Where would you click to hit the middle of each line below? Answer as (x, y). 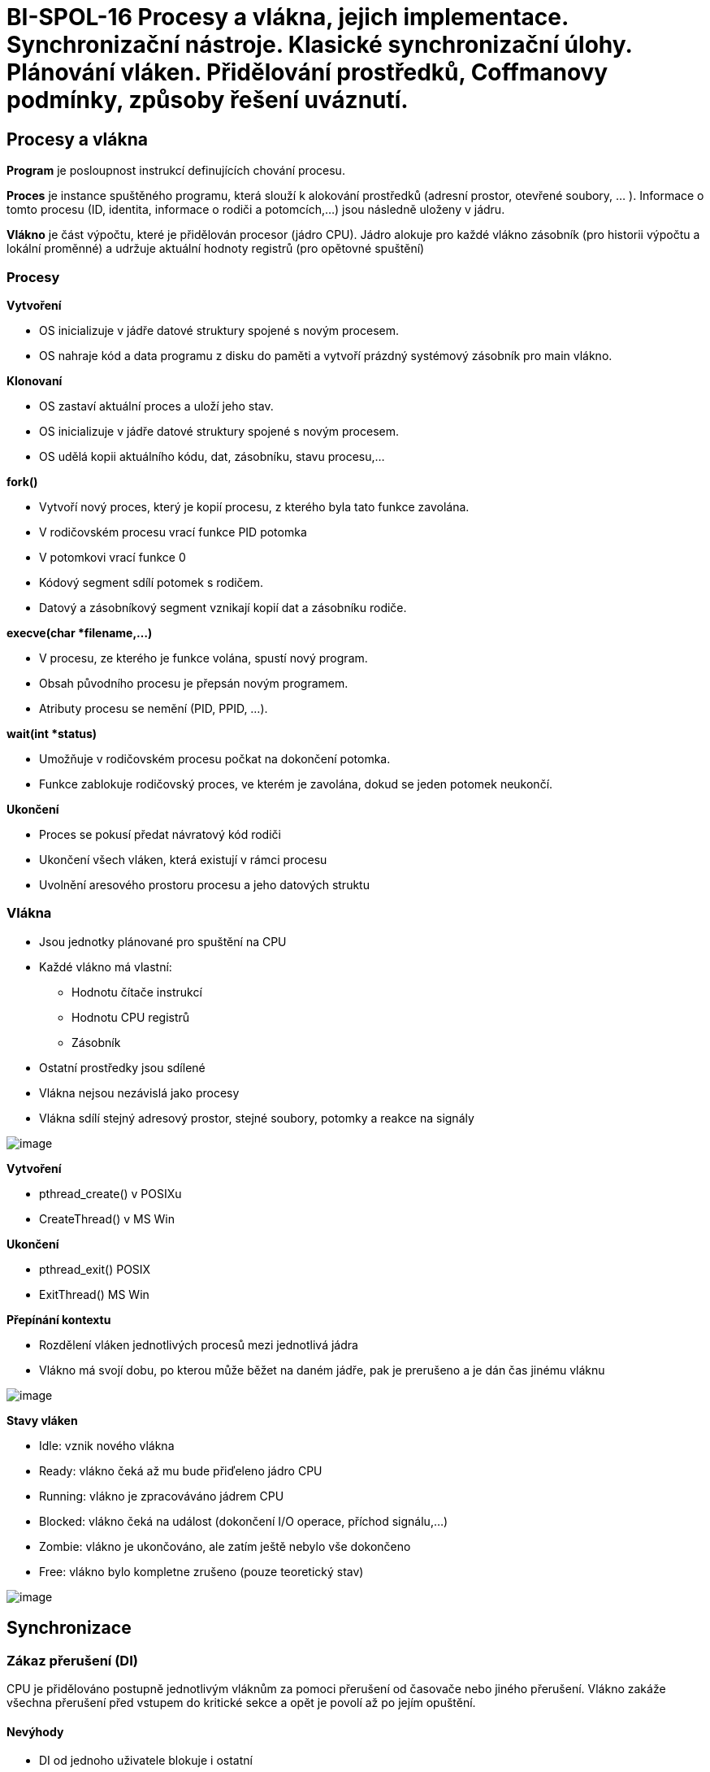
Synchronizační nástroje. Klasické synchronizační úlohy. (320, 45)
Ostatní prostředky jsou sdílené (122, 1067)
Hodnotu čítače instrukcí (137, 992)
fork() (22, 481)
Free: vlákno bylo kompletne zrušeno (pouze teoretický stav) (201, 1571)
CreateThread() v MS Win (107, 1218)
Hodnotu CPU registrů (131, 1017)
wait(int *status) (52, 733)
